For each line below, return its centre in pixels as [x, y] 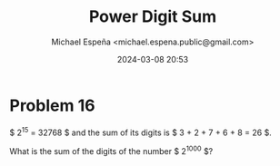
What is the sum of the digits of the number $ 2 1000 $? [111, 150]
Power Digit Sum [153, 17]
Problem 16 [52, 105]
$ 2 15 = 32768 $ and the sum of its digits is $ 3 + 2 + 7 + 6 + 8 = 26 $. [141, 132]
